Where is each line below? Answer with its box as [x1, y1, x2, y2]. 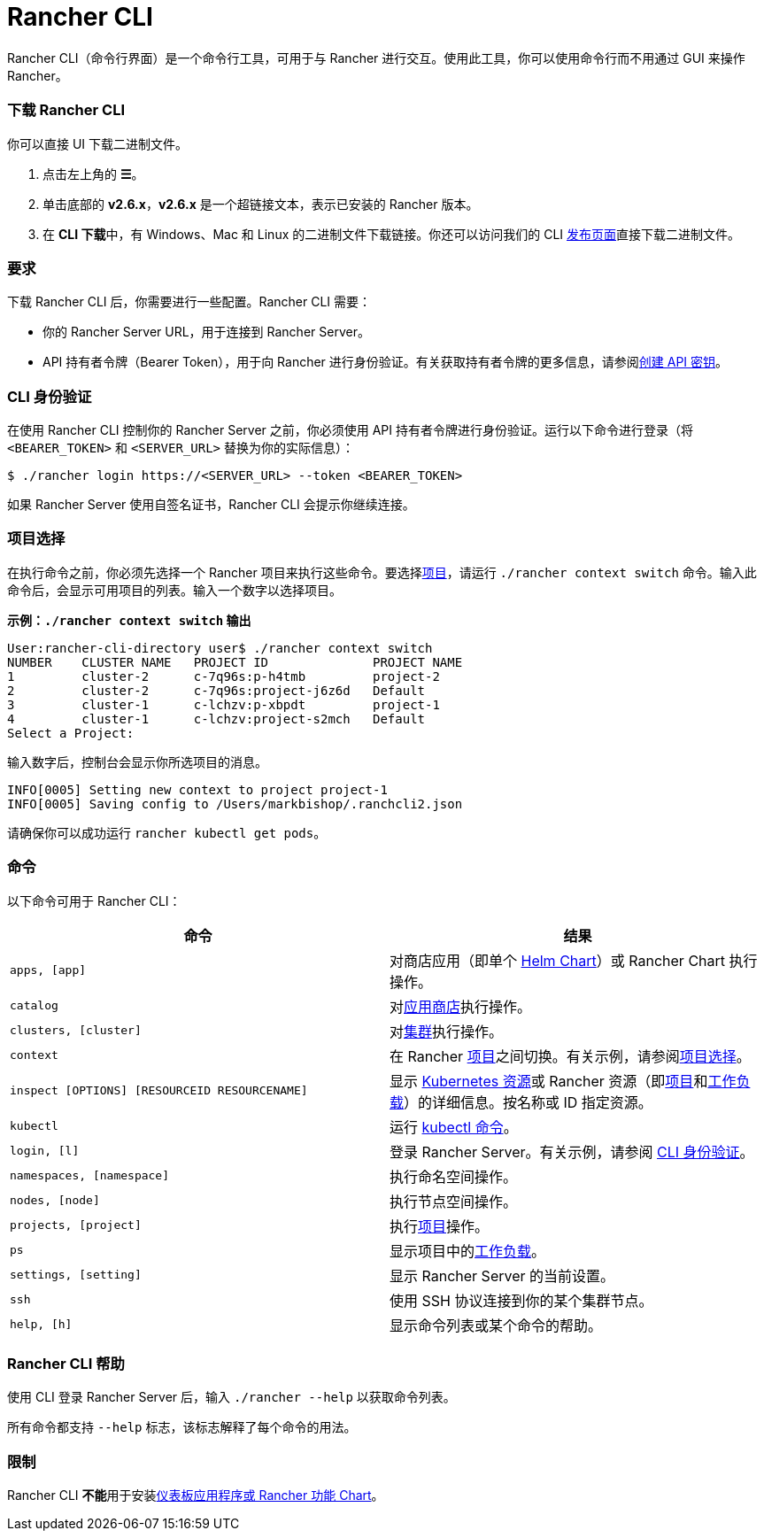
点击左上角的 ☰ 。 [42, 166, 144, 182]
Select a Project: [7, 725, 135, 740]
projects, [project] [10, 1218, 142, 1232]
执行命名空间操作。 [390, 1167, 518, 1186]
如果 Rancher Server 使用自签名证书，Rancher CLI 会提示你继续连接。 [7, 497, 415, 512]
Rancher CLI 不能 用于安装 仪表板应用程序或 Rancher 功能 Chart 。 [7, 1488, 384, 1503]
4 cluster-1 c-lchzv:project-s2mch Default [7, 711, 426, 726]
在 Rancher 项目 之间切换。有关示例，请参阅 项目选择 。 [390, 1047, 751, 1065]
